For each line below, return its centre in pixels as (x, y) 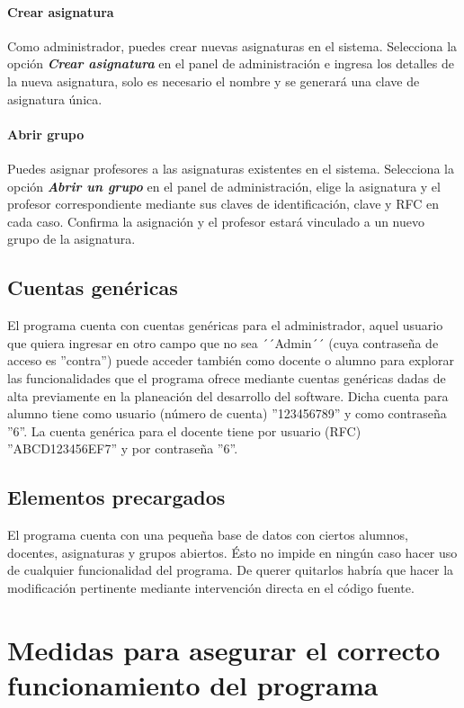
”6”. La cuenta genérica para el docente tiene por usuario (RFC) (184, 430)
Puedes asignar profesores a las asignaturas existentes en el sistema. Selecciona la (231, 168)
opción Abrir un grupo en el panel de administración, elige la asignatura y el (224, 186)
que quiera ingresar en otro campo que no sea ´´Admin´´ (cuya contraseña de (223, 342)
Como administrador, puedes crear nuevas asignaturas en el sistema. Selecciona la (232, 45)
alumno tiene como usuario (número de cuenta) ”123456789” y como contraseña (227, 413)
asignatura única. (55, 99)
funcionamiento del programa (193, 684)
